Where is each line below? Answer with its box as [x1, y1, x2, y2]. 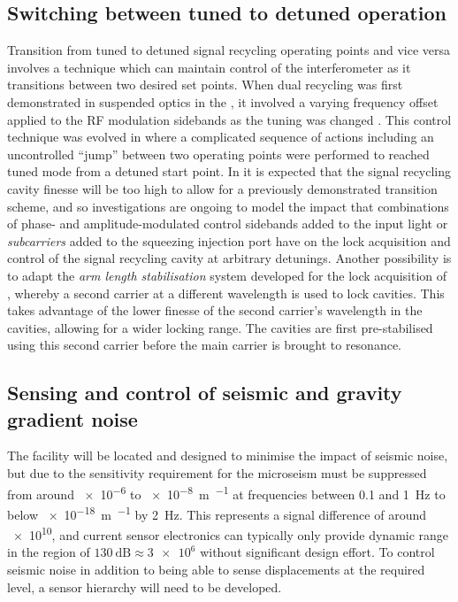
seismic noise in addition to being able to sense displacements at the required [7, 560, 425, 579]
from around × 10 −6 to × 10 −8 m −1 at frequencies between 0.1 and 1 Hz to [7, 482, 446, 503]
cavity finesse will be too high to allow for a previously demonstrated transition [7, 179, 438, 197]
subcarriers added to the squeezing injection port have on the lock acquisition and [7, 231, 451, 250]
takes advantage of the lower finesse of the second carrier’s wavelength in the [7, 301, 423, 320]
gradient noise [7, 405, 138, 432]
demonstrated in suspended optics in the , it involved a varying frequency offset [7, 92, 439, 111]
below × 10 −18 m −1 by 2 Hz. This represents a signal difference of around [7, 502, 426, 523]
